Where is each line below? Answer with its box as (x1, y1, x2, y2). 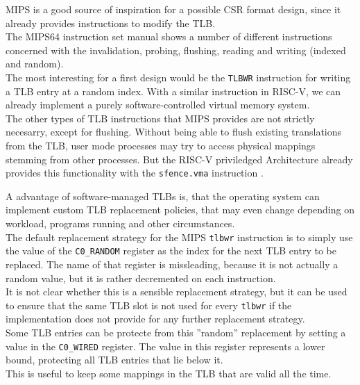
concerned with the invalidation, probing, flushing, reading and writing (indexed (6, 42, 346, 57)
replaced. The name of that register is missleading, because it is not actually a (6, 256, 338, 271)
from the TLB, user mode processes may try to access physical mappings (6, 138, 316, 152)
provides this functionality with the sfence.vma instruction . (6, 165, 264, 180)
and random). (6, 56, 64, 71)
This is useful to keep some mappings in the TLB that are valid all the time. (6, 366, 332, 380)
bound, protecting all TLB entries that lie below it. (6, 352, 223, 367)
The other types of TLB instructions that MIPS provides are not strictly (6, 110, 315, 125)
